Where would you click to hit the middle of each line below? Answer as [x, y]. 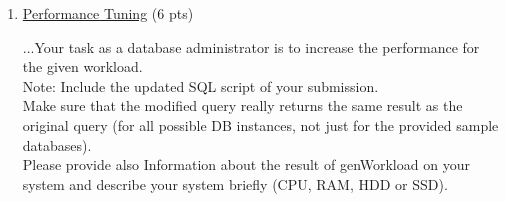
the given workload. [82, 66]
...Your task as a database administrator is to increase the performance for [251, 46]
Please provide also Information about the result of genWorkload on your [246, 164]
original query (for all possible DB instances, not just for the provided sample [260, 124]
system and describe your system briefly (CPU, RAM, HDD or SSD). [235, 183]
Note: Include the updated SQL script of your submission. [200, 85]
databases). [57, 144]
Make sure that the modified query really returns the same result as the [242, 105]
